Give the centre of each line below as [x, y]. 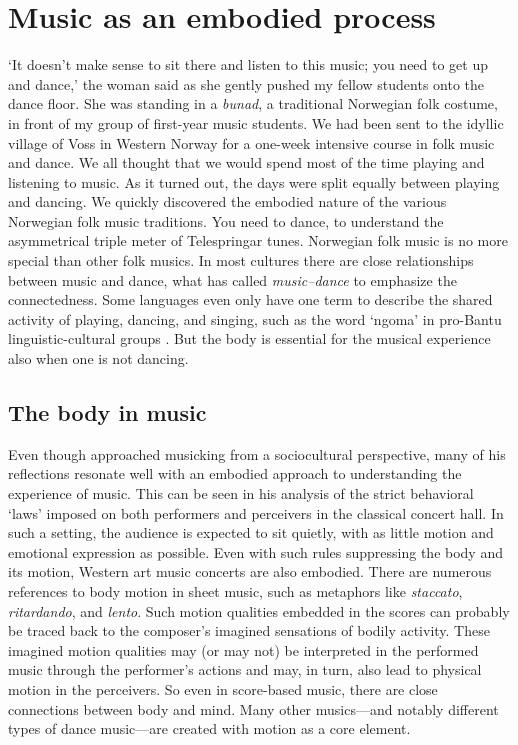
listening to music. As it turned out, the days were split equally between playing [254, 181]
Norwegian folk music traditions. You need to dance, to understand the [226, 220]
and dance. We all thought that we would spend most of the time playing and [246, 162]
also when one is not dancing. [98, 358]
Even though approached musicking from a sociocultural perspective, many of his [257, 453]
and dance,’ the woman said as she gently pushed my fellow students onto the [246, 83]
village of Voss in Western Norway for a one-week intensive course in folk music [251, 142]
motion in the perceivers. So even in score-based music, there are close [223, 688]
